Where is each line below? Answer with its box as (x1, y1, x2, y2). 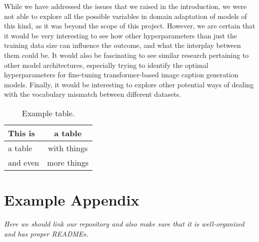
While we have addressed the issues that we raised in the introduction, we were (4, 1, 247, 11)
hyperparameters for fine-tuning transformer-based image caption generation (4, 69, 238, 80)
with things (48, 142, 88, 154)
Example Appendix (4, 190, 139, 210)
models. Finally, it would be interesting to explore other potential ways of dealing (4, 79, 254, 89)
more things (47, 156, 89, 168)
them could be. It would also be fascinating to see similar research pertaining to (4, 49, 249, 60)
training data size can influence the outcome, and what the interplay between (4, 40, 241, 50)
